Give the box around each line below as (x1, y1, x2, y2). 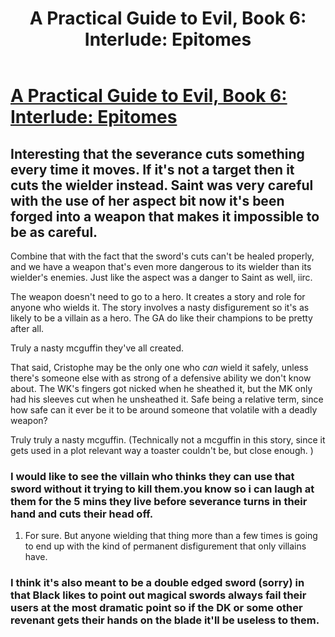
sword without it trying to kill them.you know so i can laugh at (10, 482, 315, 496)
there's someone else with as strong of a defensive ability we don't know (10, 372, 312, 384)
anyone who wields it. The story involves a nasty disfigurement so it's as (10, 302, 310, 313)
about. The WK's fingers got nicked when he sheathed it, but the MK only (10, 383, 313, 394)
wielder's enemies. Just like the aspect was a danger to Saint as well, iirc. (10, 272, 313, 283)
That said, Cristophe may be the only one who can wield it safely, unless (10, 362, 309, 373)
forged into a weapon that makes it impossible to (10, 208, 320, 225)
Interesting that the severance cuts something (10, 145, 305, 162)
